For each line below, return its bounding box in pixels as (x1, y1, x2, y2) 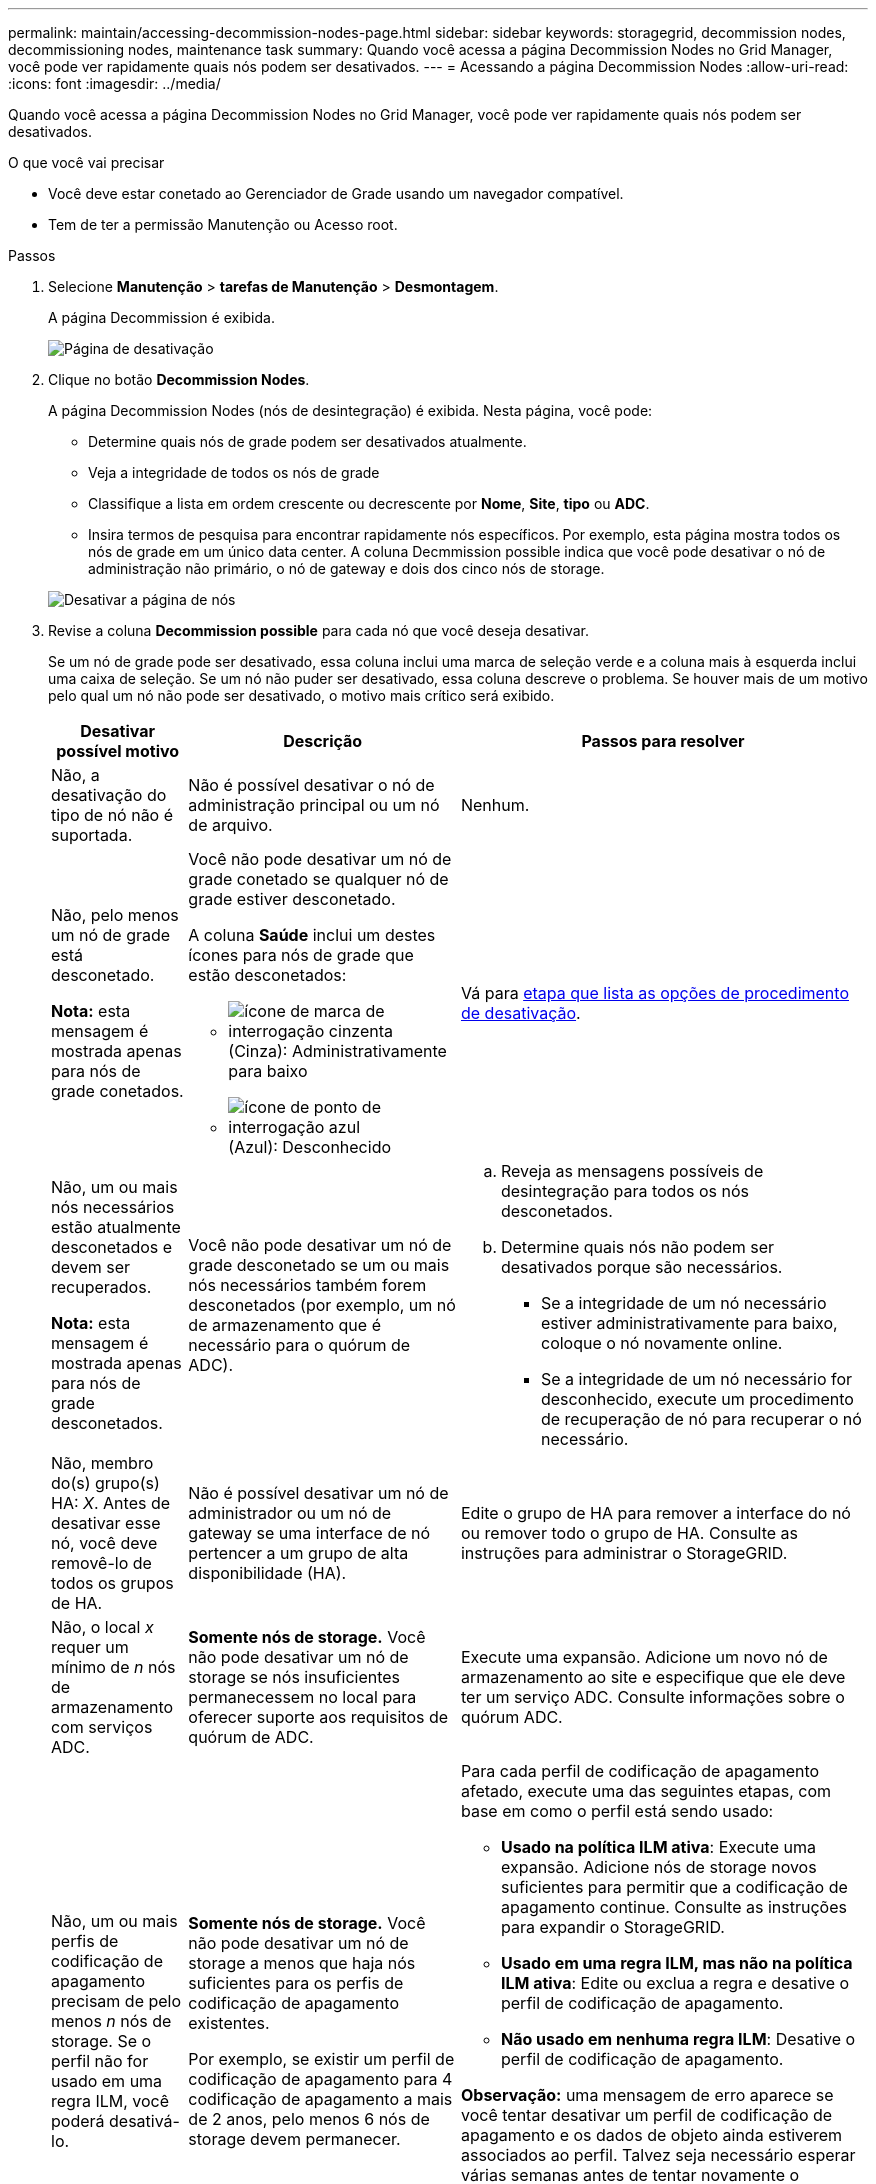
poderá (51, 2111, 105, 2131)
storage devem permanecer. (188, 2129, 401, 2149)
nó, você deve (51, 1533, 158, 1553)
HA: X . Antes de (51, 1493, 171, 1513)
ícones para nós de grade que (188, 945, 414, 965)
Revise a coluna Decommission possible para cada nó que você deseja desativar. (48, 622, 590, 639)
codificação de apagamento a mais (188, 2089, 453, 2109)
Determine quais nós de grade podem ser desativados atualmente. (88, 433, 527, 450)
